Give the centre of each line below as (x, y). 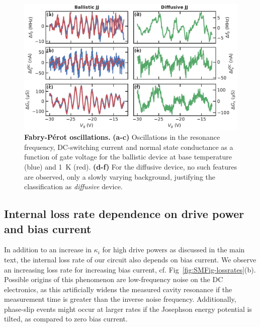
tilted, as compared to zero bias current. (66, 319)
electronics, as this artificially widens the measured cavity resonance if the (118, 289)
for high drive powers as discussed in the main (174, 250)
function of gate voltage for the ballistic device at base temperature (128, 157)
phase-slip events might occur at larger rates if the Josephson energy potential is (128, 309)
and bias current (48, 228)
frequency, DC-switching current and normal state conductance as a (129, 147)
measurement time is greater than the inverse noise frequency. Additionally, (120, 299)
